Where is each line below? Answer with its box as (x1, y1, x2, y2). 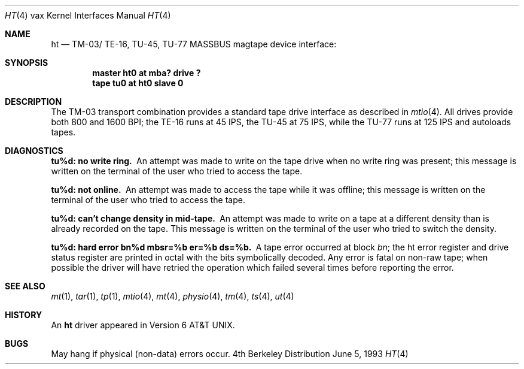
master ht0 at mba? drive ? (92, 68, 201, 78)
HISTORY (5, 310, 42, 320)
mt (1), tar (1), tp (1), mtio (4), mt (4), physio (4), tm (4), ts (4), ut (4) (51, 291, 294, 301)
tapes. (51, 127, 76, 137)
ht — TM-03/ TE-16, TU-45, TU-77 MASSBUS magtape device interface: (51, 39, 337, 49)
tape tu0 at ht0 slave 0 (92, 78, 184, 88)
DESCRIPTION (5, 96, 62, 107)
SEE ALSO (5, 281, 45, 291)
